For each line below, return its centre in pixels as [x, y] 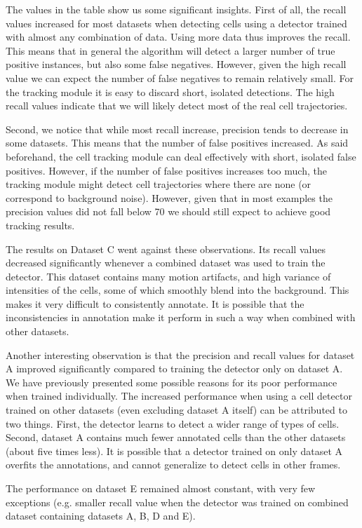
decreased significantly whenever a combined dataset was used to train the [166, 263]
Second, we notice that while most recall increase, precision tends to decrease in [177, 129]
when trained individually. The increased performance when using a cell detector [179, 396]
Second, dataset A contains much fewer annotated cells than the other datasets [176, 437]
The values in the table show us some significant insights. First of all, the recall [176, 9]
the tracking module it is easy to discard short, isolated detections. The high [170, 92]
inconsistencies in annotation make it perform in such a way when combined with [181, 317]
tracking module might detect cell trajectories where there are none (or [159, 184]
